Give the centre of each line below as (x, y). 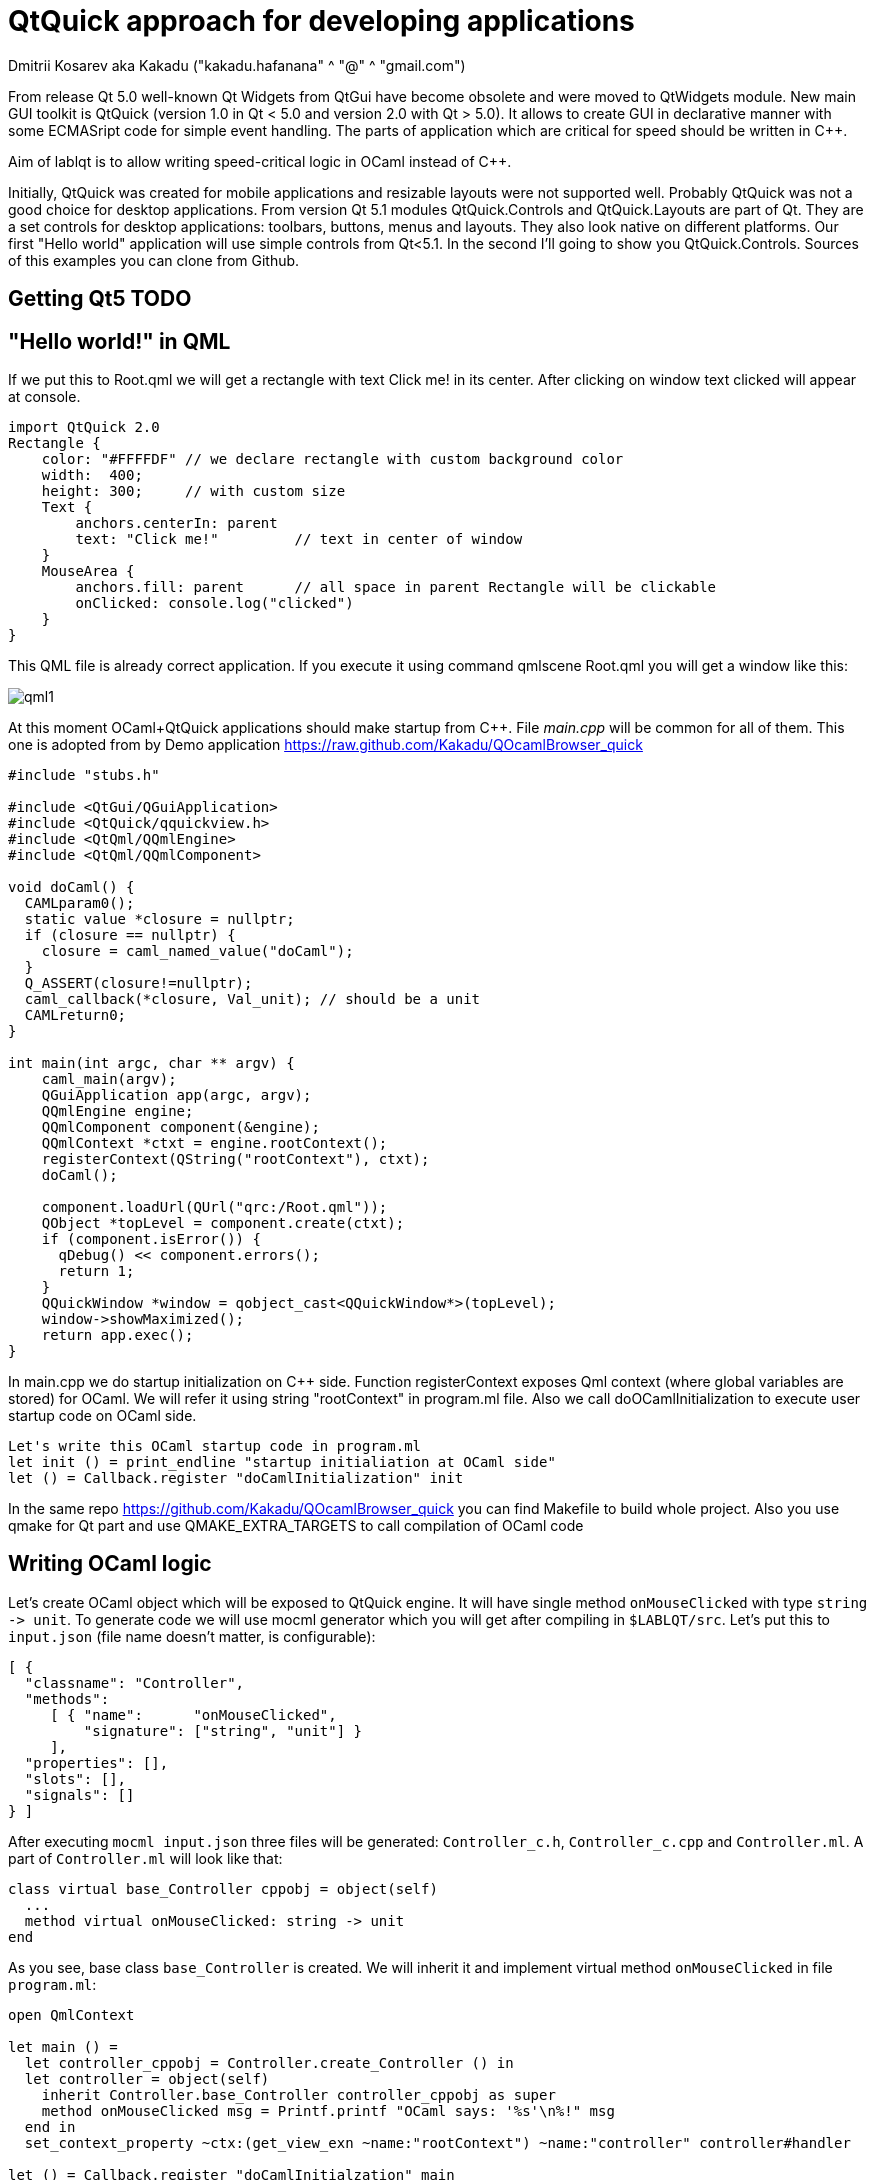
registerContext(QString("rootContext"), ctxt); (235, 1159)
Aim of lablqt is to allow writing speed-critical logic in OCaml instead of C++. (260, 161)
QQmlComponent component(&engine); (180, 1127)
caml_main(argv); (109, 1079)
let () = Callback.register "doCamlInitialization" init (236, 1478)
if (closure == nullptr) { (130, 935)
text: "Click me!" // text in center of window (299, 539)
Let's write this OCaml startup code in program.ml (215, 1446)
